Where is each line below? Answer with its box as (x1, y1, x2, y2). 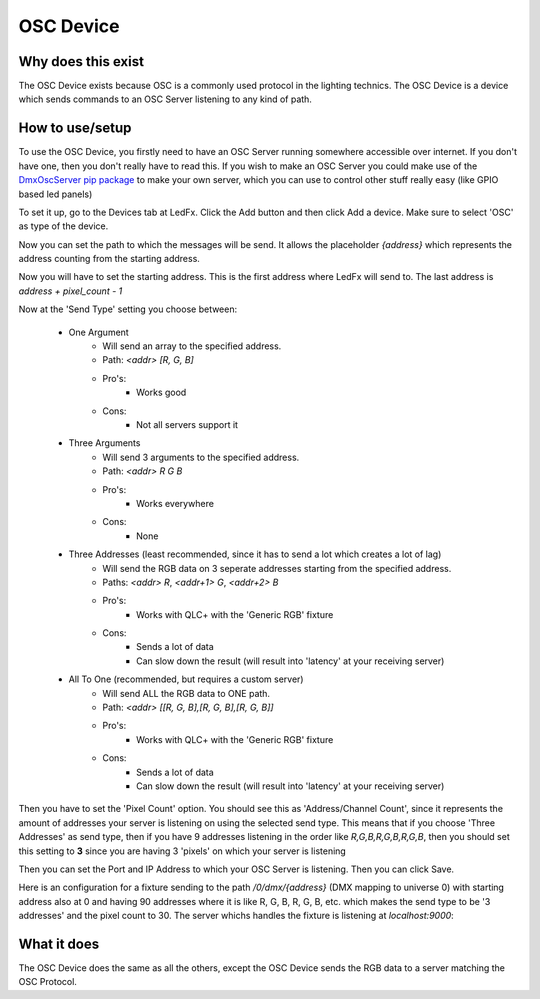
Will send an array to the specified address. (102, 340, 282, 352)
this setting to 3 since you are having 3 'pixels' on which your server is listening (18, 845, 347, 857)
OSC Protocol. (18, 976, 77, 988)
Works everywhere (136, 497, 215, 509)
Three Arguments (68, 437, 141, 449)
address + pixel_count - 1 (18, 285, 123, 297)
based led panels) (18, 188, 93, 200)
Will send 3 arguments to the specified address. (102, 451, 300, 463)
